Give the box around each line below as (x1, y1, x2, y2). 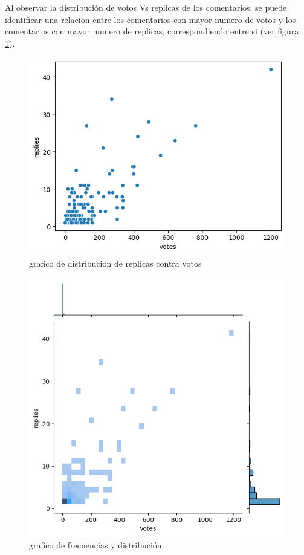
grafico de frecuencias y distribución (29, 538, 162, 551)
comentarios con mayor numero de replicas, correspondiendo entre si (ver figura (5, 25, 299, 37)
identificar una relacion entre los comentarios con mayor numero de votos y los (5, 13, 296, 25)
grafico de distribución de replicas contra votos (29, 256, 202, 269)
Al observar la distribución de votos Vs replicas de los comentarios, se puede (5, 1, 287, 13)
